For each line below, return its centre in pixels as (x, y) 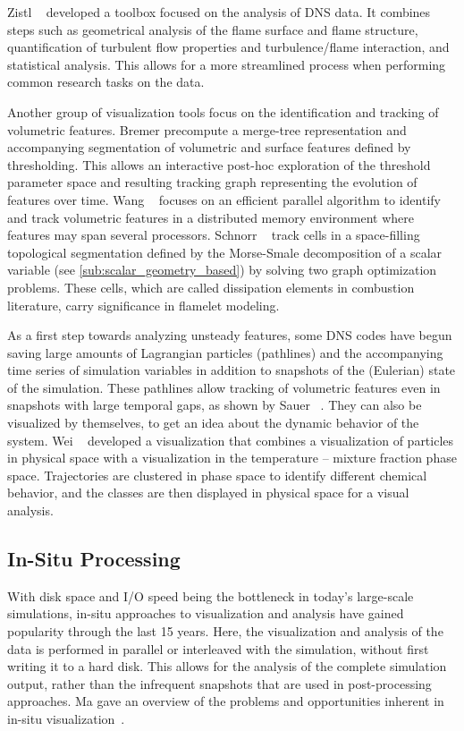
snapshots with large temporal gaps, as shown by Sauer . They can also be (215, 405)
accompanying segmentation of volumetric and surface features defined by (209, 147)
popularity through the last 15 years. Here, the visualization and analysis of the (225, 631)
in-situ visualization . (66, 718)
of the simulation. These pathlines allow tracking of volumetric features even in (224, 387)
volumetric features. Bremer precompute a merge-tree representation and (207, 129)
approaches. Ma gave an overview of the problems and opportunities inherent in (226, 701)
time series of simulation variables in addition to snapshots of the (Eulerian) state (232, 370)
